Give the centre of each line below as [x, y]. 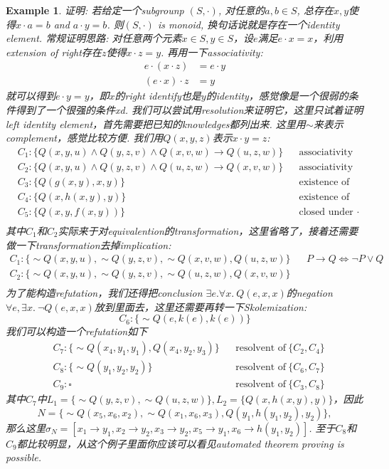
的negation [309, 293]
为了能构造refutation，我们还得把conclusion [104, 293]
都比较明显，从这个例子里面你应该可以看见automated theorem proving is [180, 443]
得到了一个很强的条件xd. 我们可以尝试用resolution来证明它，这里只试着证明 [189, 110]
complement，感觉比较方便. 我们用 [85, 138]
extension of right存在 [54, 52]
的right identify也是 [158, 96]
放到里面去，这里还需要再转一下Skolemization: [201, 306]
